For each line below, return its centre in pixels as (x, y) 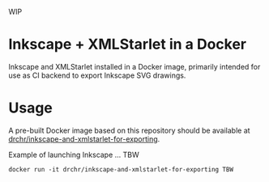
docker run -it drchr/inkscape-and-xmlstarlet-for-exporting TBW (121, 169)
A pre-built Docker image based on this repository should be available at (129, 130)
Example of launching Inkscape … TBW (74, 154)
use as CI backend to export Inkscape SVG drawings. (97, 75)
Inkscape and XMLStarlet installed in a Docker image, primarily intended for (134, 66)
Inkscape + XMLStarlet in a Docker (128, 44)
